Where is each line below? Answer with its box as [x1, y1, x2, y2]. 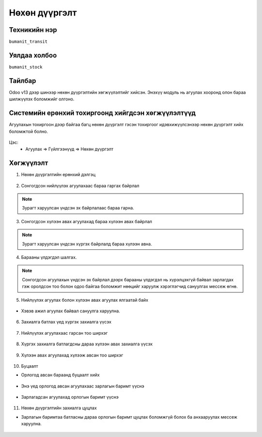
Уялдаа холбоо [9, 51, 57, 59]
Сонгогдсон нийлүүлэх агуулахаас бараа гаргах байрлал [21, 182, 140, 189]
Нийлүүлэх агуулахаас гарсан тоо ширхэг [21, 330, 108, 336]
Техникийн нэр [9, 26, 57, 34]
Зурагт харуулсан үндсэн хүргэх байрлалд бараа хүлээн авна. [22, 241, 152, 247]
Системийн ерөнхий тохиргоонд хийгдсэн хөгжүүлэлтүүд [9, 109, 196, 117]
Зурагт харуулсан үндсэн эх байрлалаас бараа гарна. [22, 205, 134, 211]
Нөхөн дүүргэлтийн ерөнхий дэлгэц [21, 172, 96, 178]
